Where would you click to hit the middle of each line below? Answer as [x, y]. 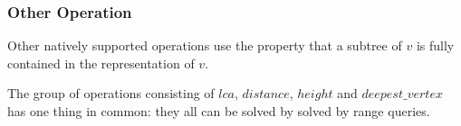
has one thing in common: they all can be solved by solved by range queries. [219, 111]
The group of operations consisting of [111, 93]
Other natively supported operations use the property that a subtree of [205, 45]
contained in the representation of [101, 63]
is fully [435, 45]
